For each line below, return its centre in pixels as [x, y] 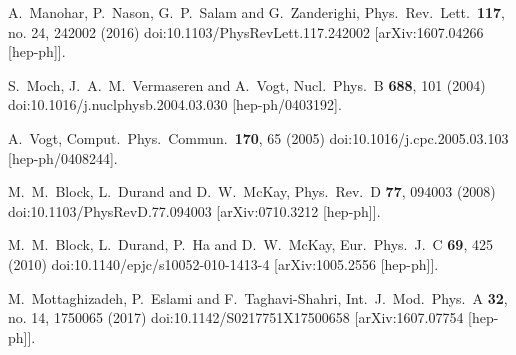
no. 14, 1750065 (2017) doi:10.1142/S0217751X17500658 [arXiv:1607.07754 [236, 317]
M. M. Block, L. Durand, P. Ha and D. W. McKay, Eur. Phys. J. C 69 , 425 [250, 244]
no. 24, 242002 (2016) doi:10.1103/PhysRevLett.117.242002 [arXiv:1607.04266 [246, 31]
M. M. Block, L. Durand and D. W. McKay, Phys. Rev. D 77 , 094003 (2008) [252, 191]
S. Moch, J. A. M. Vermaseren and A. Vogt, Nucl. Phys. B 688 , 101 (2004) [247, 84]
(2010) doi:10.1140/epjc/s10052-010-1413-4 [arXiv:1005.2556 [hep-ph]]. [223, 263]
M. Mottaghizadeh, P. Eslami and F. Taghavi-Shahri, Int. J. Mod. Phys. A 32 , [258, 297]
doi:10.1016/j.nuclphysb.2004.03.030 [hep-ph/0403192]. [175, 104]
